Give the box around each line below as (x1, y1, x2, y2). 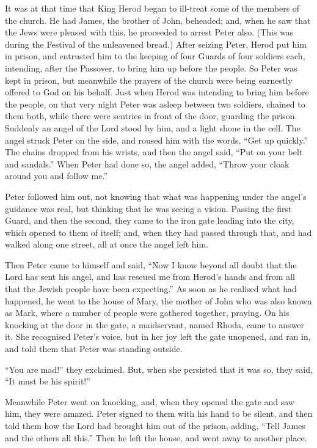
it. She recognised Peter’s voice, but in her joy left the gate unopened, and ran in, (5, 330, 311, 343)
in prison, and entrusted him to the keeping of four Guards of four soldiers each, (5, 50, 305, 62)
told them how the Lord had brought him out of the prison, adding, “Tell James (5, 419, 305, 431)
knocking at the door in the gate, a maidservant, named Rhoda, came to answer (5, 318, 305, 331)
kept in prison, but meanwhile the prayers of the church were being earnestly (5, 73, 293, 86)
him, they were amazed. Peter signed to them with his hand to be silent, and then (5, 407, 313, 420)
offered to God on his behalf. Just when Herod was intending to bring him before (5, 86, 309, 98)
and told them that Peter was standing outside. (5, 342, 183, 355)
